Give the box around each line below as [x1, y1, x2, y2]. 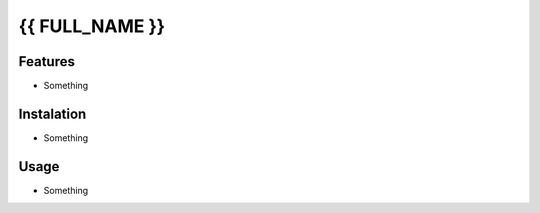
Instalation [18, 105, 87, 122]
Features [18, 53, 75, 70]
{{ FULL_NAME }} [18, 15, 165, 37]
